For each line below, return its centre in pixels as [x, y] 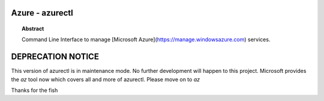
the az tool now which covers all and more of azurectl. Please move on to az [106, 79]
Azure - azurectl [42, 13]
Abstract [33, 29]
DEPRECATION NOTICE [55, 57]
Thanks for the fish [34, 90]
